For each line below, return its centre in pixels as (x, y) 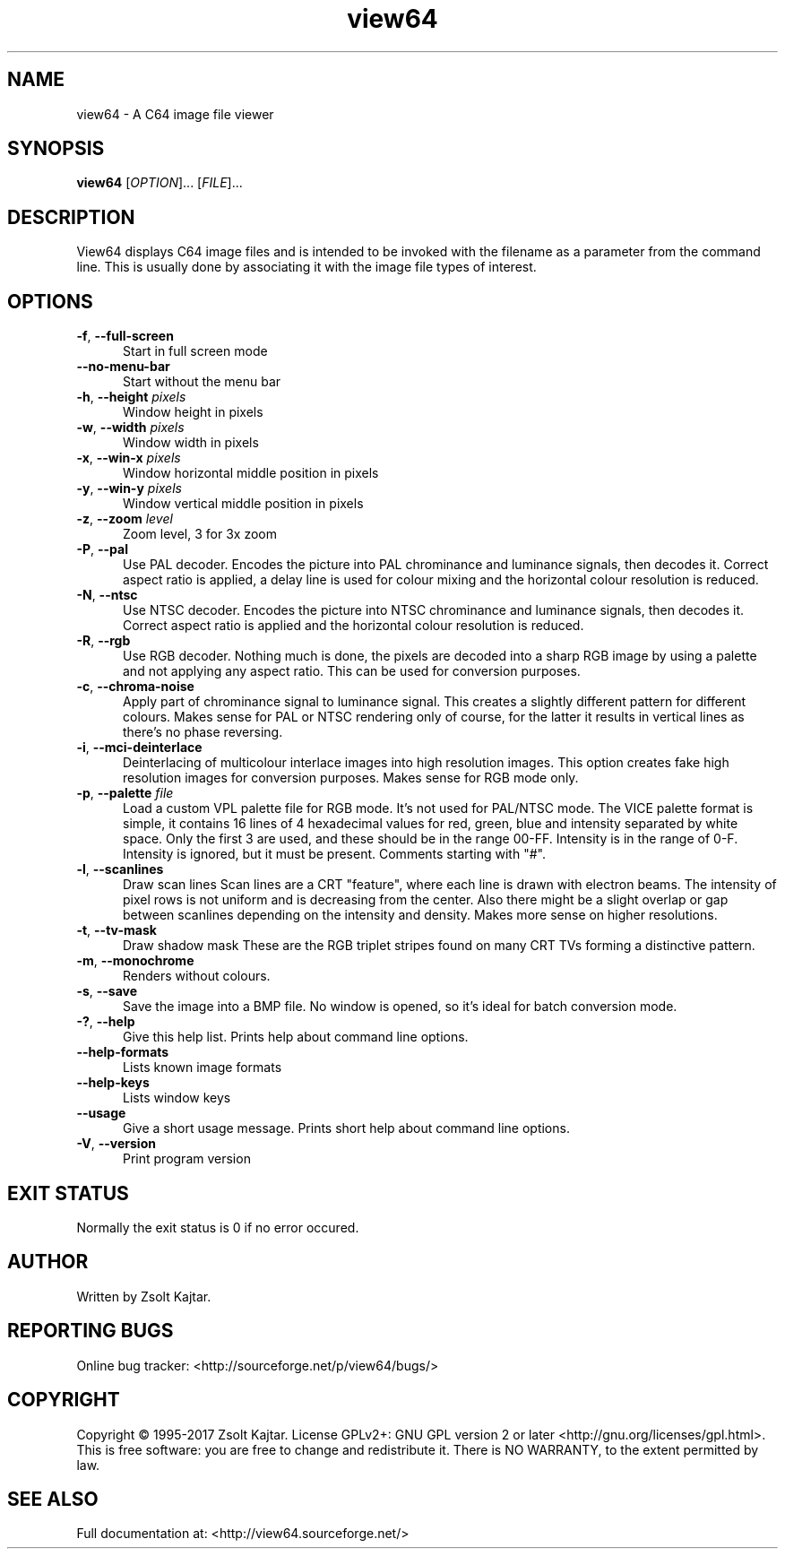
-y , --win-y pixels (129, 488)
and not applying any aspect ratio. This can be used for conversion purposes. (352, 671)
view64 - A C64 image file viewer (175, 114)
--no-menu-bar (123, 367)
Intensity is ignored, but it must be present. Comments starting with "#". (334, 854)
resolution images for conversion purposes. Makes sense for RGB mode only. (351, 778)
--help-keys (113, 1083)
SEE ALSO (53, 1499)
